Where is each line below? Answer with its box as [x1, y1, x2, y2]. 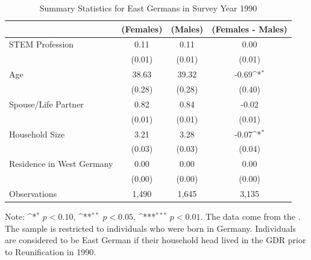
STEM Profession [9, 38, 74, 50]
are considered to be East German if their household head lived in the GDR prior [5, 234, 306, 246]
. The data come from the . [200, 210, 301, 222]
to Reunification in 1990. [5, 245, 96, 258]
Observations [9, 187, 57, 199]
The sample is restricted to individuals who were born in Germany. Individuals [5, 222, 296, 234]
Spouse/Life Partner [9, 97, 84, 110]
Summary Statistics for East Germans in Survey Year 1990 [39, 2, 257, 14]
